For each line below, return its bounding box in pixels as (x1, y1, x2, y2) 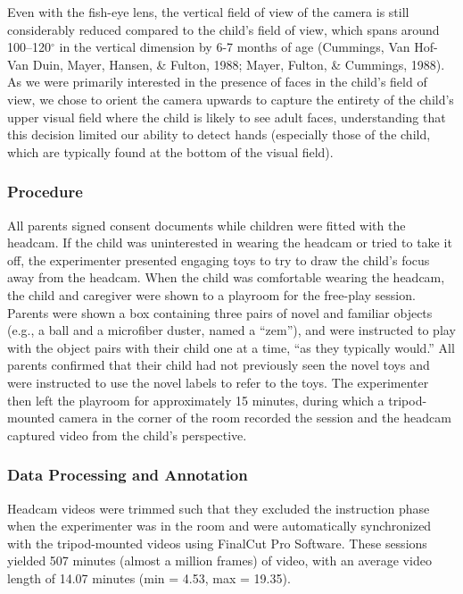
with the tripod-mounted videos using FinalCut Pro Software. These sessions (7, 533, 427, 552)
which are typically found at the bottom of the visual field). (7, 142, 334, 161)
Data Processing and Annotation (7, 464, 248, 486)
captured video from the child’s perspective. (7, 425, 247, 444)
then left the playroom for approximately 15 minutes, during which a (7, 390, 384, 409)
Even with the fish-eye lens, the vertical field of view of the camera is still (7, 3, 409, 21)
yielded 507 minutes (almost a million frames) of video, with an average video (7, 551, 432, 570)
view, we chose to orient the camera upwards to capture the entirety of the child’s (7, 89, 454, 108)
